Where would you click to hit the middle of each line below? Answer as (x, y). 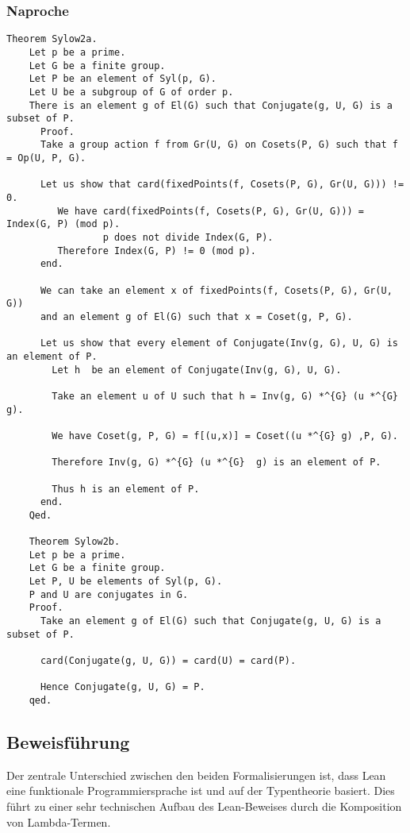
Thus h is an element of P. (126, 489)
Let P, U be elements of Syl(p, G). (126, 582)
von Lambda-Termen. (59, 821)
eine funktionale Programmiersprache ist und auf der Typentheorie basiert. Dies (201, 791)
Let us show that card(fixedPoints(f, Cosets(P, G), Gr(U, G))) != (222, 185)
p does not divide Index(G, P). (188, 238)
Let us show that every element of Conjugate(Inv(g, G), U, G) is (219, 343)
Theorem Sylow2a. (52, 39)
